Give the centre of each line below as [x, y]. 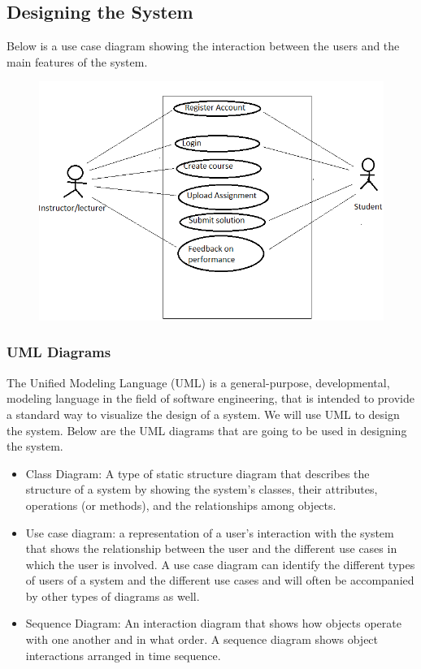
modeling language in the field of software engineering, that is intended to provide [210, 398]
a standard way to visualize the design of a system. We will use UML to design [203, 414]
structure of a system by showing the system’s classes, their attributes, [202, 489]
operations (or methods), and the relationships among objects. [181, 505]
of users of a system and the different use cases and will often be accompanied [220, 580]
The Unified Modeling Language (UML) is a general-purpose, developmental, [198, 382]
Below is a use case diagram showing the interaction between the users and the [203, 46]
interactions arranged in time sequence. [123, 655]
